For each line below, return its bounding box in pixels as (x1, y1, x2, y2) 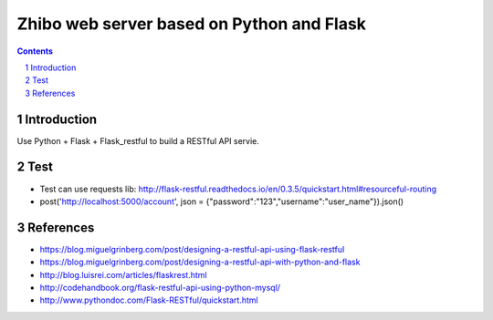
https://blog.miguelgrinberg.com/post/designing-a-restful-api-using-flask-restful (39, 243, 345, 254)
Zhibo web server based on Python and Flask (16, 14, 367, 34)
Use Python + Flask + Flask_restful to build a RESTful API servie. (16, 135, 260, 146)
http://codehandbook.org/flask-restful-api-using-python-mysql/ (39, 283, 281, 293)
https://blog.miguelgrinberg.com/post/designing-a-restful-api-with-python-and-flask (39, 256, 361, 268)
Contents (16, 46, 54, 57)
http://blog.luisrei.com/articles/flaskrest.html (39, 269, 207, 280)
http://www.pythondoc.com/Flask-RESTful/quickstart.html (39, 294, 259, 305)
